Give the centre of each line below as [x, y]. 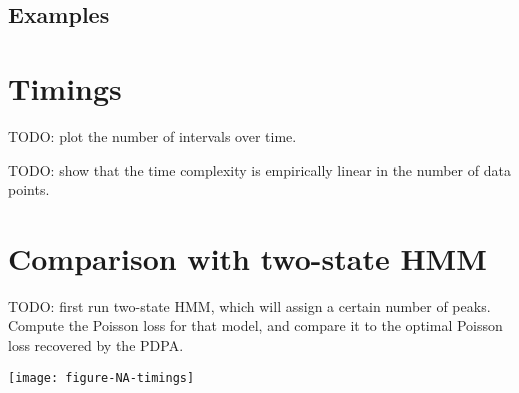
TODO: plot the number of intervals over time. [152, 135]
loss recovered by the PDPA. [96, 345]
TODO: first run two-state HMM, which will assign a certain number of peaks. [249, 305]
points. [29, 189]
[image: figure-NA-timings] [101, 377]
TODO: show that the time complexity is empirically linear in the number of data [259, 169]
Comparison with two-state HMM [247, 257]
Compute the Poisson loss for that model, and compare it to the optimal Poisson [255, 325]
